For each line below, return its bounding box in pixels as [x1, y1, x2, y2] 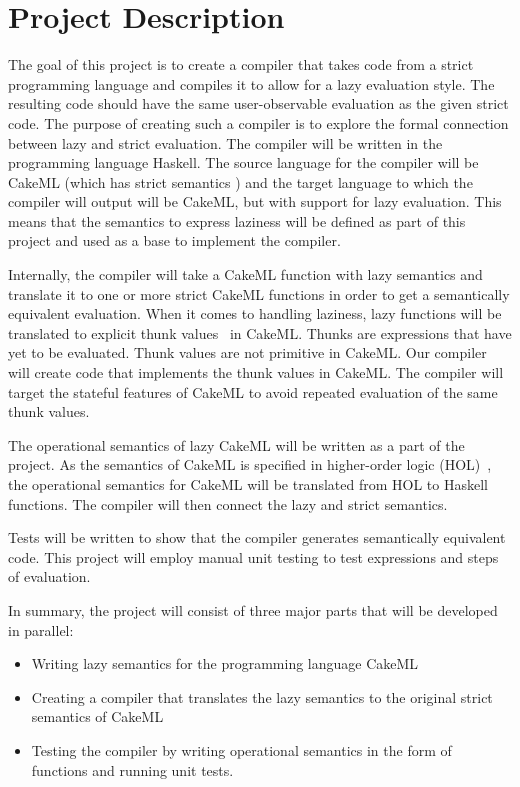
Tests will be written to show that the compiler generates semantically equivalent [8, 527, 506, 548]
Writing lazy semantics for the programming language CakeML [31, 653, 419, 674]
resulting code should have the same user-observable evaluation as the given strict [8, 93, 509, 114]
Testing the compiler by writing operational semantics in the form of [31, 739, 452, 760]
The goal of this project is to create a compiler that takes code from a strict [8, 54, 474, 75]
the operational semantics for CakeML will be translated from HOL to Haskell [8, 474, 488, 494]
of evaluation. [8, 566, 91, 587]
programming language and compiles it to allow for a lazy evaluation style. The [8, 73, 495, 94]
